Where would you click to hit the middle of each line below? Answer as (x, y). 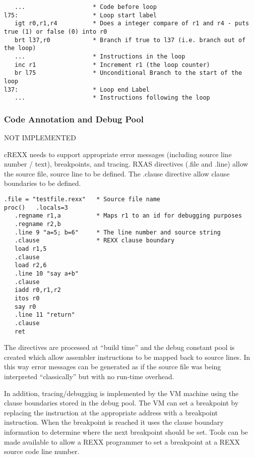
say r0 (25, 307)
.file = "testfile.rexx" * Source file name (82, 200)
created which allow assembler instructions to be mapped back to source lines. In (127, 357)
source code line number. (42, 451)
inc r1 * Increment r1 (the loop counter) (112, 65)
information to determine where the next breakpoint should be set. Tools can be (126, 431)
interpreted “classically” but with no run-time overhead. (89, 376)
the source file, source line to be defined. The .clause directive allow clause (117, 173)
